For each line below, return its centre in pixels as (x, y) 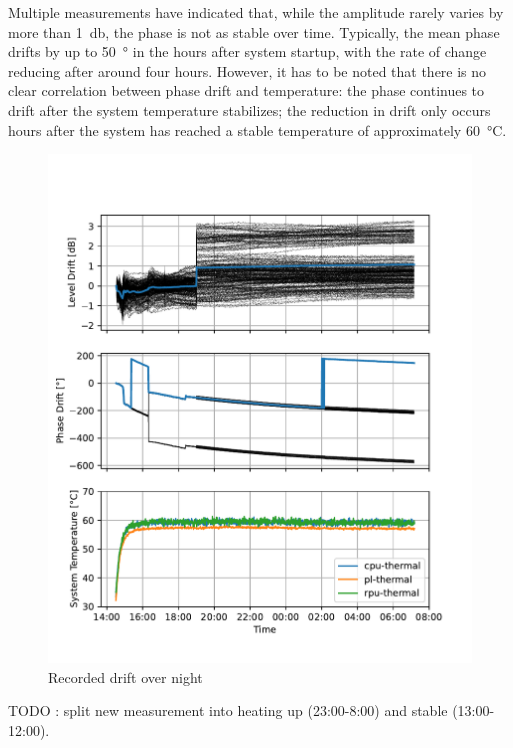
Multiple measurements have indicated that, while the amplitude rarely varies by (256, 12)
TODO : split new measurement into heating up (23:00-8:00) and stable (228, 710)
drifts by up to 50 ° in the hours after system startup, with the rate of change (247, 51)
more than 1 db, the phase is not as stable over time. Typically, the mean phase (254, 31)
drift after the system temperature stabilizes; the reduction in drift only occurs (249, 109)
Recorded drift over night (125, 676)
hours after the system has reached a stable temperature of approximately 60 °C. (257, 129)
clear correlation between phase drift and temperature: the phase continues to (246, 90)
